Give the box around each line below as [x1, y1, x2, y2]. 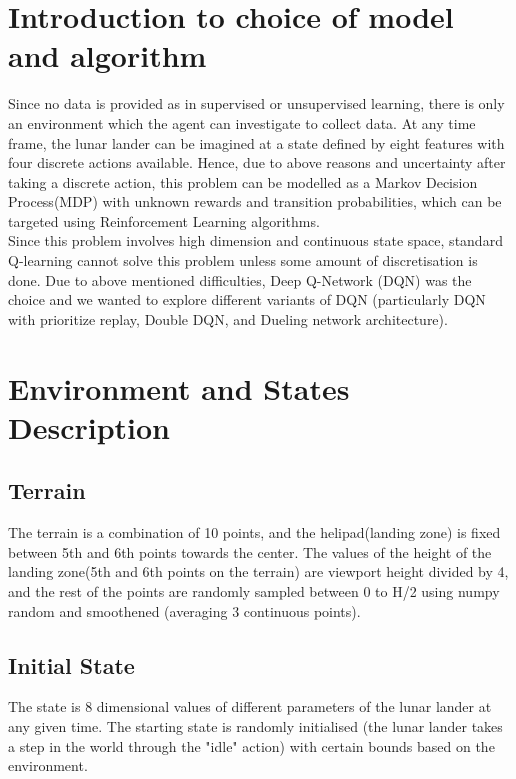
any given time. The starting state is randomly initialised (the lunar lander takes [8, 715, 503, 736]
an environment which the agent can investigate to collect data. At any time [8, 112, 476, 133]
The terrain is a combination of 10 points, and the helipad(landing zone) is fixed [8, 522, 501, 543]
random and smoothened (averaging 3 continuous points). [8, 600, 361, 621]
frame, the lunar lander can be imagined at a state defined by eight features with [8, 132, 505, 153]
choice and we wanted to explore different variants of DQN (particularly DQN [8, 289, 486, 310]
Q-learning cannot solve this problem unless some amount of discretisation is [8, 250, 478, 271]
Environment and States [8, 367, 350, 408]
